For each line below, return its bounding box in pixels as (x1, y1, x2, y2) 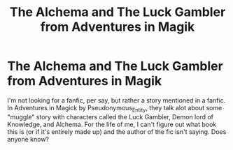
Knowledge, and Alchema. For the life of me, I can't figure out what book (7, 120, 217, 128)
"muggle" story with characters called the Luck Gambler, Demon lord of (7, 112, 214, 121)
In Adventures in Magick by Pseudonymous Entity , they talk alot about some (7, 103, 223, 114)
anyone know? (7, 135, 49, 143)
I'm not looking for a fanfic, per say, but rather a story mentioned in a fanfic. (7, 96, 226, 105)
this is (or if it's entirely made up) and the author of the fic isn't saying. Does (7, 127, 227, 136)
